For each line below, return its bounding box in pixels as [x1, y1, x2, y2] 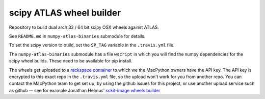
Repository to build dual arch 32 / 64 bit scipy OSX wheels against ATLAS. [9, 24, 159, 30]
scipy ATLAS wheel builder [9, 7, 121, 18]
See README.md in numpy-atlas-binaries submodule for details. [9, 33, 146, 39]
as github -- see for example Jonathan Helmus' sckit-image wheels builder [9, 87, 160, 93]
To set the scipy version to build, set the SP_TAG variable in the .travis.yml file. [9, 42, 175, 48]
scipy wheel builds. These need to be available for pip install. [9, 58, 132, 64]
